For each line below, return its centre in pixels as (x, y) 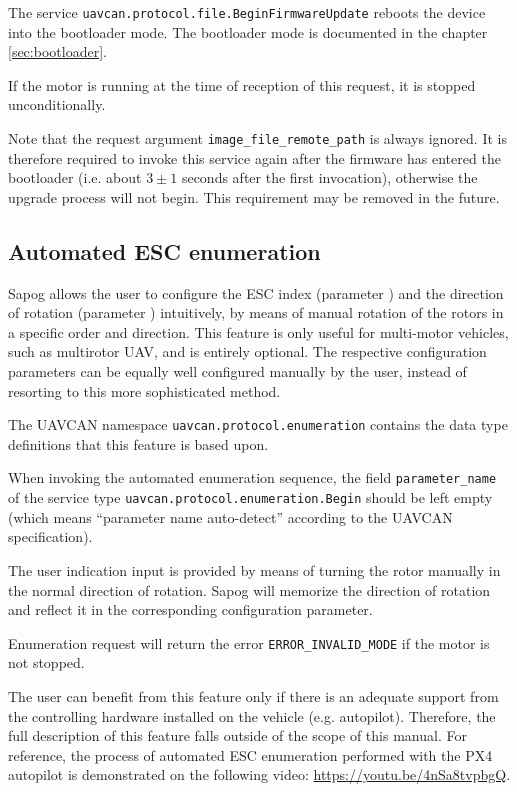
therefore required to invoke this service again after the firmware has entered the (254, 157)
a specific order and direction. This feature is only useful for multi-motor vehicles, (258, 331)
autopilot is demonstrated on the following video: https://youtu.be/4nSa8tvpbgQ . (259, 774)
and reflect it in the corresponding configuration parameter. (190, 609)
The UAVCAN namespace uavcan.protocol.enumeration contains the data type (258, 424)
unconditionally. (57, 104)
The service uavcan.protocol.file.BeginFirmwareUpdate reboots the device (247, 12)
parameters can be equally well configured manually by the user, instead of (237, 371)
